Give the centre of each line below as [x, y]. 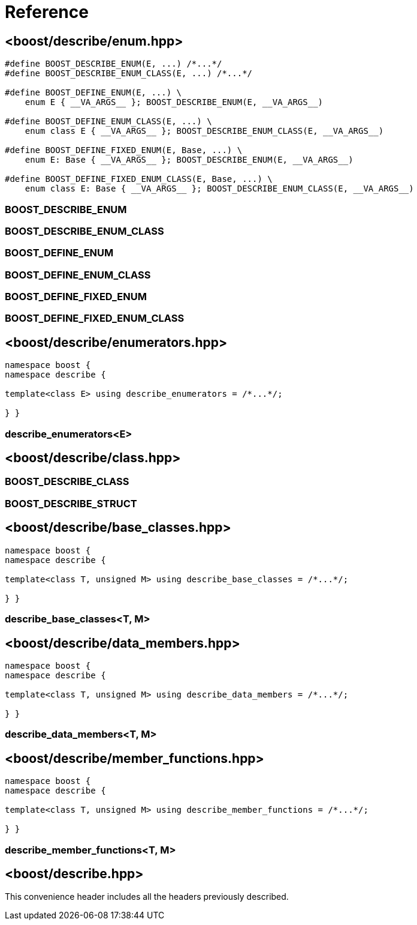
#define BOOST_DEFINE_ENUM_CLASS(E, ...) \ [108, 122]
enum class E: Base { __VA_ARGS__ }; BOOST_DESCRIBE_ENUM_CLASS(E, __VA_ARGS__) [219, 189]
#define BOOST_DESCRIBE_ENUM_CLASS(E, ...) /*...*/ [129, 74]
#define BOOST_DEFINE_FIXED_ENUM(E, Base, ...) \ [124, 150]
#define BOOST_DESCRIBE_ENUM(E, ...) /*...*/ [114, 64]
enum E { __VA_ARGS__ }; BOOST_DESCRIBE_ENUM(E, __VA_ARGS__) [174, 102]
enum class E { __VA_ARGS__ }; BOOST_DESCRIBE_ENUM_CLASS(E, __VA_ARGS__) [204, 131]
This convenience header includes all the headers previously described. [147, 897]
